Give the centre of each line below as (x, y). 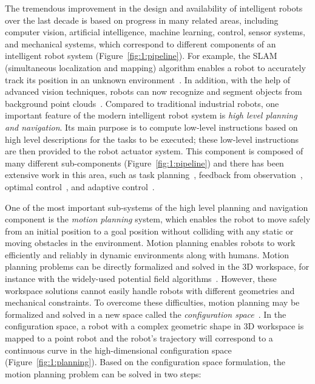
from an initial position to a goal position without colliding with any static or (149, 231)
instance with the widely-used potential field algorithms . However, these (141, 279)
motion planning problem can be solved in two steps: (103, 373)
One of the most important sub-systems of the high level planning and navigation (157, 207)
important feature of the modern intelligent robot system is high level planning (151, 115)
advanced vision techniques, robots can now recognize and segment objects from (154, 91)
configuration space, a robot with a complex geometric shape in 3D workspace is (154, 326)
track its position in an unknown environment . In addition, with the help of (148, 79)
